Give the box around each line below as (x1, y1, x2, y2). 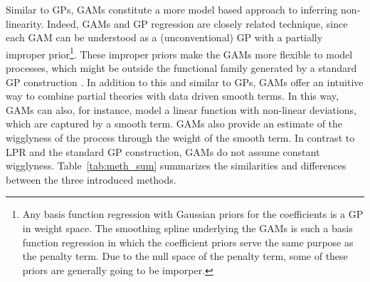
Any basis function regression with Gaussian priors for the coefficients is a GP (22, 207, 364, 221)
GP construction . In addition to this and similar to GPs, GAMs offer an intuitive (6, 74, 364, 89)
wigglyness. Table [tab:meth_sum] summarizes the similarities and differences (6, 158, 347, 173)
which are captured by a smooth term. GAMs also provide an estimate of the (6, 116, 343, 131)
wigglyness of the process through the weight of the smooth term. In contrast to (6, 130, 355, 145)
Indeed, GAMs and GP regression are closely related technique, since (47, 16, 348, 31)
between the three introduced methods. (6, 172, 176, 187)
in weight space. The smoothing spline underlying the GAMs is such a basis (22, 220, 353, 235)
